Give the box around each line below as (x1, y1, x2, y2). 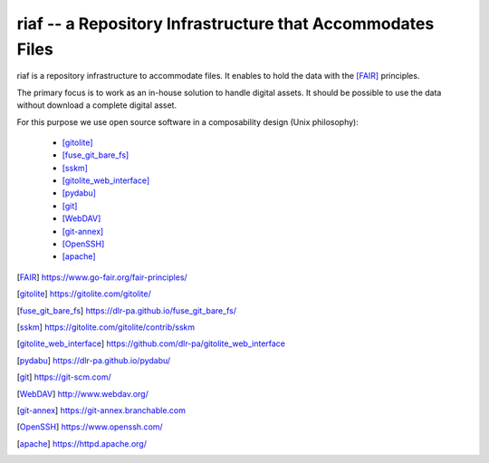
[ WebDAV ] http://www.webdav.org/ (16, 388, 149, 399)
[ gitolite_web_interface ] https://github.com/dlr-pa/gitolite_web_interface (16, 338, 285, 349)
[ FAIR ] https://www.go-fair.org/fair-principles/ (16, 272, 187, 283)
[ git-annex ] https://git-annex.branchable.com (16, 404, 186, 416)
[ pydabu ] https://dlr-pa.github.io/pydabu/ (16, 354, 171, 366)
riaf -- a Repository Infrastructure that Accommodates (16, 14, 435, 34)
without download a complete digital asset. (16, 100, 177, 111)
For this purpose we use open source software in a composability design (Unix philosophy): (16, 116, 360, 127)
